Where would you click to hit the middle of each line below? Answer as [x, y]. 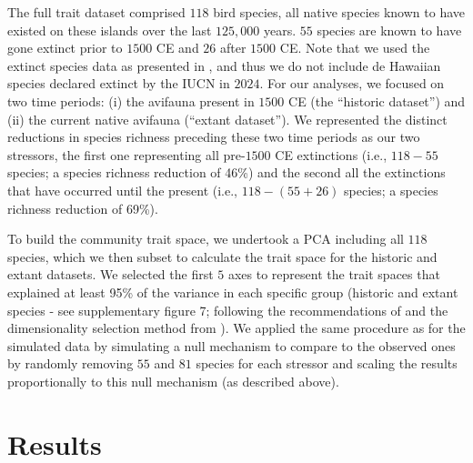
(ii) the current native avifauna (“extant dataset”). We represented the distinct [227, 119]
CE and [177, 48]
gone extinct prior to [65, 48]
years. [280, 30]
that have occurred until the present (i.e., [122, 190]
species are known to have [389, 30]
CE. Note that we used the [355, 48]
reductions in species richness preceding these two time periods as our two [214, 137]
